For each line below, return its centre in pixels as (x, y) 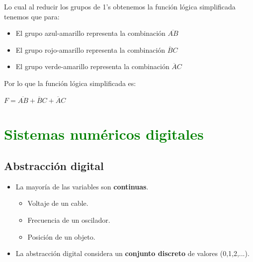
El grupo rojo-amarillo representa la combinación (90, 49)
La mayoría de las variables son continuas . (82, 186)
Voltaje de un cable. (58, 203)
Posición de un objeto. (61, 236)
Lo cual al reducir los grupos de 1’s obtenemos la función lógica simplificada (120, 6)
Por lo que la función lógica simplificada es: (70, 83)
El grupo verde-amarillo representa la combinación (92, 66)
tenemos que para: (32, 16)
